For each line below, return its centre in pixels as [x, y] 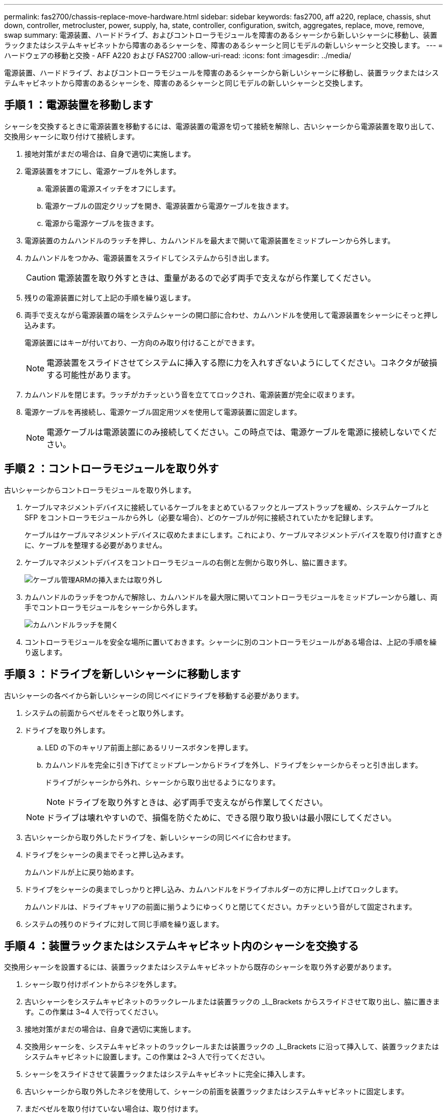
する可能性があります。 [91, 375]
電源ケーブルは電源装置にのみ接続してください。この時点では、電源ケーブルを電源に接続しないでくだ [242, 432]
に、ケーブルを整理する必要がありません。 [96, 545]
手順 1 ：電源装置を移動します [79, 105]
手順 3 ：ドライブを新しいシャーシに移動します [123, 674]
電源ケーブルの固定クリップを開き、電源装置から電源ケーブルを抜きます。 [169, 206]
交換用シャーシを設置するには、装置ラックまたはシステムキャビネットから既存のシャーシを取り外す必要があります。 [200, 967]
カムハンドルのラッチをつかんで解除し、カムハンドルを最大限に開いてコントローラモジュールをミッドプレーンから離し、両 [231, 597]
